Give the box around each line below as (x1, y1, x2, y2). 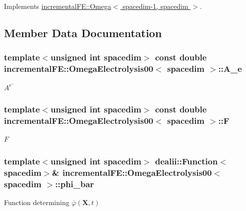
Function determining (4, 197, 69, 207)
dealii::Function (155, 155, 218, 167)
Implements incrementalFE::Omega (4, 1, 111, 11)
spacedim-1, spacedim (123, 1, 188, 11)
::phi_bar (55, 177, 94, 190)
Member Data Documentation (4, 25, 162, 40)
